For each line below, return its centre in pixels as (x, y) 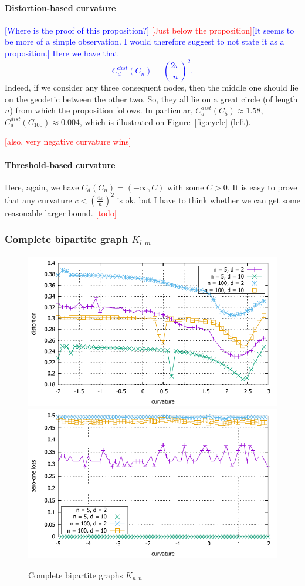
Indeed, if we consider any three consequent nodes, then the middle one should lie (152, 87)
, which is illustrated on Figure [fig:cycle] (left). (165, 121)
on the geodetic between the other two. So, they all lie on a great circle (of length (151, 98)
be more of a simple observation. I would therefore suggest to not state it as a (145, 41)
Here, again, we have (42, 187)
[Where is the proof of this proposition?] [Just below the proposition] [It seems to (150, 30)
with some (186, 187)
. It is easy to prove (262, 187)
